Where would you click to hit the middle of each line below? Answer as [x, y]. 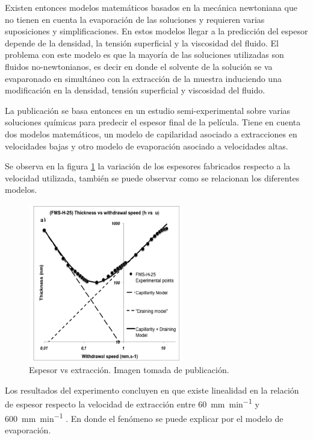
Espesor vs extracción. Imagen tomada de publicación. [129, 370]
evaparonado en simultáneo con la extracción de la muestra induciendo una [143, 78]
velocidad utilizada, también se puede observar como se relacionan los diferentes [152, 178]
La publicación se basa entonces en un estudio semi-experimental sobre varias [148, 110]
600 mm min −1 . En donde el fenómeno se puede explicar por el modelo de [144, 417]
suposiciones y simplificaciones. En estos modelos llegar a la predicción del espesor [156, 31]
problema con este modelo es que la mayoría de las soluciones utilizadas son [144, 55]
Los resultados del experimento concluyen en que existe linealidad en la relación [152, 390]
